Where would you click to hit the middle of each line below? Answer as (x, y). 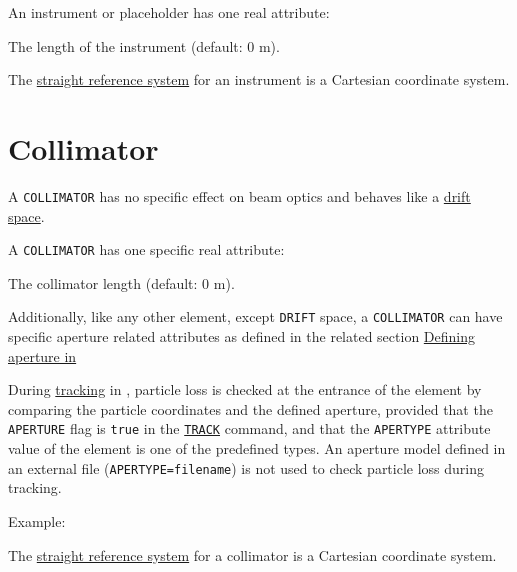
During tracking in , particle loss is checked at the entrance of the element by (245, 389)
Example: (37, 520)
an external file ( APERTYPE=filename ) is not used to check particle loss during (246, 467)
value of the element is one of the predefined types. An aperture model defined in (257, 448)
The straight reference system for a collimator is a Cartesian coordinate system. (252, 554)
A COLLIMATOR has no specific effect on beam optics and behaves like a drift (239, 195)
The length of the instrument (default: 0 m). (144, 45)
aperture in (42, 355)
